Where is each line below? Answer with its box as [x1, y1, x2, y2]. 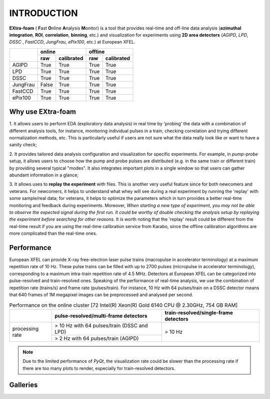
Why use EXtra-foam [9, 108, 76, 116]
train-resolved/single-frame [164, 309, 233, 316]
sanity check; [9, 142, 37, 148]
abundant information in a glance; [9, 172, 79, 178]
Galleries [9, 381, 38, 389]
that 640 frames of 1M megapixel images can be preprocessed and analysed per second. [9, 291, 193, 298]
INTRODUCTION [9, 8, 78, 19]
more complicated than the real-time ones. [9, 231, 97, 237]
